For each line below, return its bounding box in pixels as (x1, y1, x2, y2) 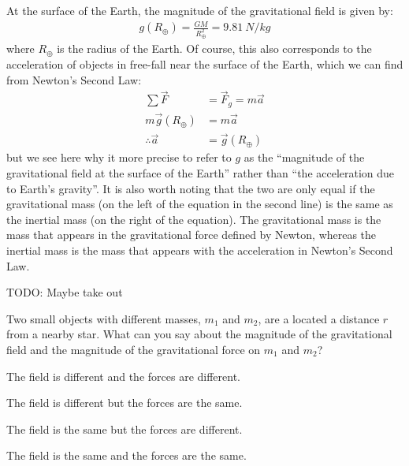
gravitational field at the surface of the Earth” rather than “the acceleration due (6, 165, 395, 181)
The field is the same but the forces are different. (6, 420, 243, 437)
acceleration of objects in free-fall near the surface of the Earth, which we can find (6, 56, 403, 73)
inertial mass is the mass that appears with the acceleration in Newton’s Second (6, 241, 393, 258)
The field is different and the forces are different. (6, 367, 241, 384)
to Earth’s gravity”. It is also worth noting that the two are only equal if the (6, 180, 375, 196)
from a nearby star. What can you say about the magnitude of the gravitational (6, 326, 392, 342)
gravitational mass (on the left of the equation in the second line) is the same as (6, 196, 393, 212)
